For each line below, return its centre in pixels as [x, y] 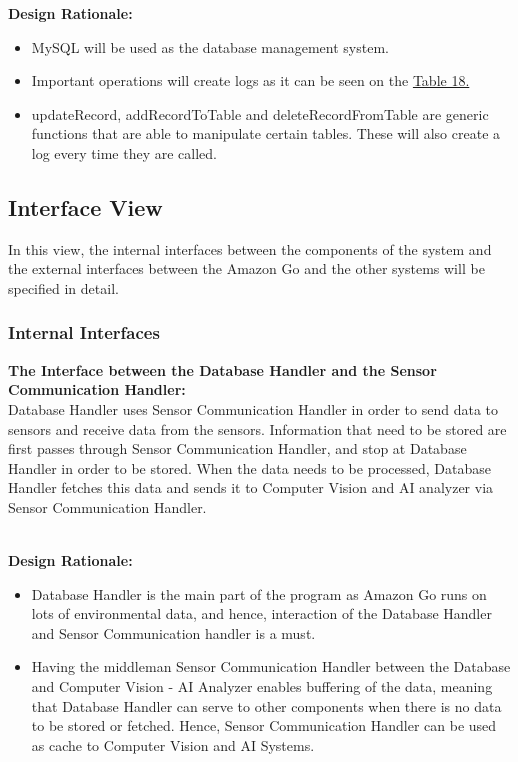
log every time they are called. [124, 152]
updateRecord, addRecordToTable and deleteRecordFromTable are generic [260, 113]
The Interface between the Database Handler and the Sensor [222, 369]
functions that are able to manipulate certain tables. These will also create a [266, 133]
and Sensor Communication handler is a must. [173, 632]
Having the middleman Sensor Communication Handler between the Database [271, 666]
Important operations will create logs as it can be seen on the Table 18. [250, 80]
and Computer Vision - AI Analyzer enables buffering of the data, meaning [262, 686]
